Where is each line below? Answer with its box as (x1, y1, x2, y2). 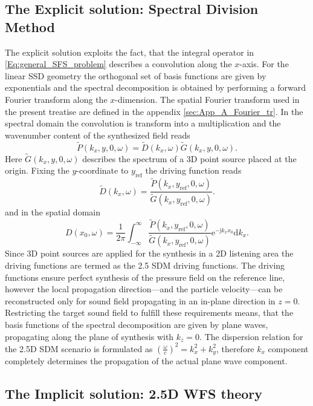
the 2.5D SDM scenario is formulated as (5, 342, 153, 355)
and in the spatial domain (5, 206, 100, 218)
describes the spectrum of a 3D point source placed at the (82, 152, 297, 165)
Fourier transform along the (5, 93, 108, 105)
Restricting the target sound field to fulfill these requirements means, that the (5, 306, 294, 319)
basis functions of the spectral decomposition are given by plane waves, (5, 318, 268, 330)
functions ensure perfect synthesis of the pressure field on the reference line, (5, 270, 285, 283)
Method (5, 17, 55, 36)
